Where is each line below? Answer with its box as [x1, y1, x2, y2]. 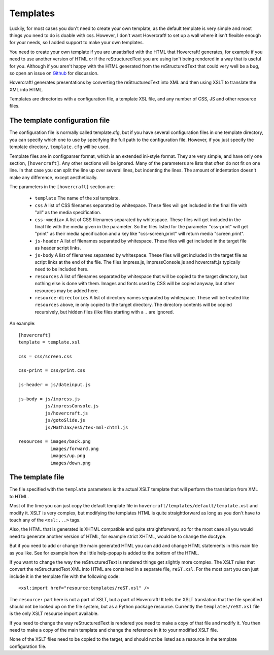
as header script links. [35, 245, 81, 251]
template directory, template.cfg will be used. [9, 144, 110, 150]
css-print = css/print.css [18, 368, 86, 373]
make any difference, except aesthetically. [9, 174, 98, 180]
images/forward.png [50, 445, 99, 452]
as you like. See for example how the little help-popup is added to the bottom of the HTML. [9, 549, 199, 556]
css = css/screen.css [18, 353, 72, 359]
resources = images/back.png [18, 439, 91, 444]
